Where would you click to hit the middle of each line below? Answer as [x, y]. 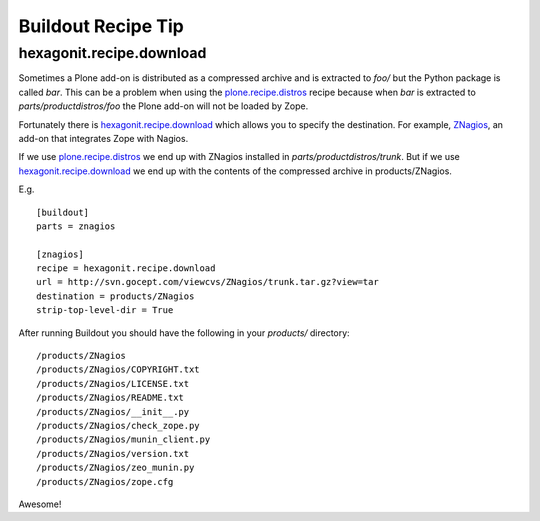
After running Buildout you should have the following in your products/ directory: [184, 332]
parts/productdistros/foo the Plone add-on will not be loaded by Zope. [163, 106]
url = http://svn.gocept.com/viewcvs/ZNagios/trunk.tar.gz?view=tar [207, 282]
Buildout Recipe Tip [101, 26]
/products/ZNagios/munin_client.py [123, 439]
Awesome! [40, 504]
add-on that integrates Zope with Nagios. [103, 138]
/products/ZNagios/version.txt [113, 453]
